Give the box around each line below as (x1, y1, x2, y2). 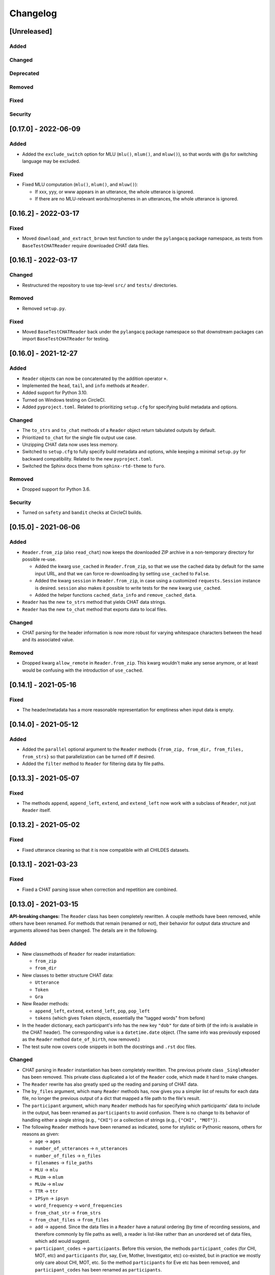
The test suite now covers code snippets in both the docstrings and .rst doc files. (22, 1043, 196, 1050)
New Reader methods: (22, 1001, 69, 1007)
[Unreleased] (9, 27, 52, 36)
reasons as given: (22, 1131, 60, 1137)
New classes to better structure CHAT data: (22, 972, 114, 978)
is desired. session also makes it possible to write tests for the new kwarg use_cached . (35, 584, 222, 591)
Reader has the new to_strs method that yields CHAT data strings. (22, 599, 167, 605)
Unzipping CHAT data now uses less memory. (22, 442, 119, 448)
